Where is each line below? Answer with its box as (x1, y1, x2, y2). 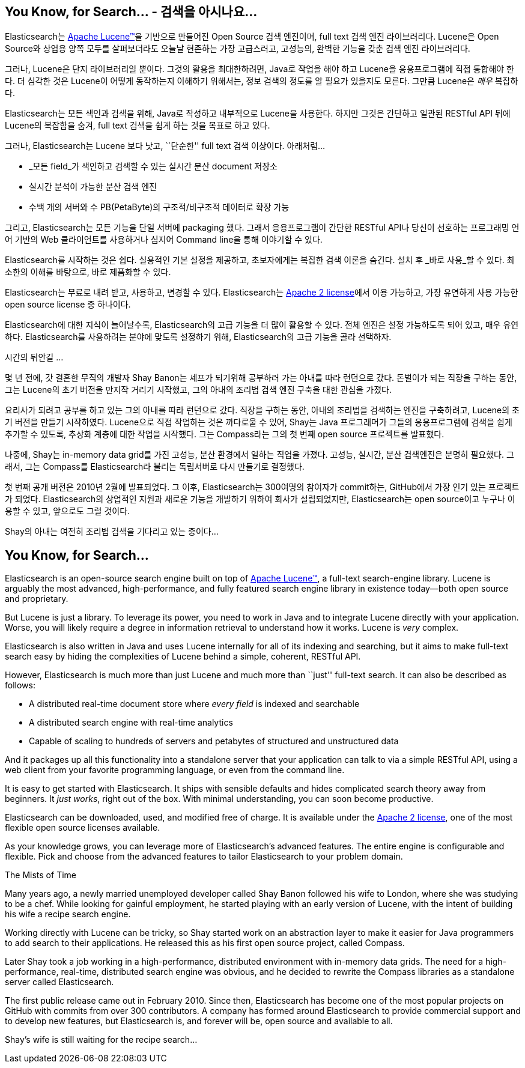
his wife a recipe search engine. (5, 909, 131, 920)
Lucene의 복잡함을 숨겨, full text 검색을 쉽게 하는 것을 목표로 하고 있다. (5, 120, 270, 131)
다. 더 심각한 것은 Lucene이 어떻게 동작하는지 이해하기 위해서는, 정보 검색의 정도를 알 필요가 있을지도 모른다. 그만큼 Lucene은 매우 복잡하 (5, 76, 518, 86)
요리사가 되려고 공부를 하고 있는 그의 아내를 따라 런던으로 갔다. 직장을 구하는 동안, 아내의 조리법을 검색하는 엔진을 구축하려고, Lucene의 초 (5, 405, 520, 416)
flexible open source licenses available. (5, 822, 160, 833)
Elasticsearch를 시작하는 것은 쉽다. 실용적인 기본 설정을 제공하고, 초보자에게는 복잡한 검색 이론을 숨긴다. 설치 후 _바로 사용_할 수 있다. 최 (5, 255, 515, 265)
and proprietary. (5, 593, 68, 604)
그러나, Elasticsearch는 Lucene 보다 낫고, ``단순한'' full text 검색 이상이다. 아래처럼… (5, 141, 326, 151)
